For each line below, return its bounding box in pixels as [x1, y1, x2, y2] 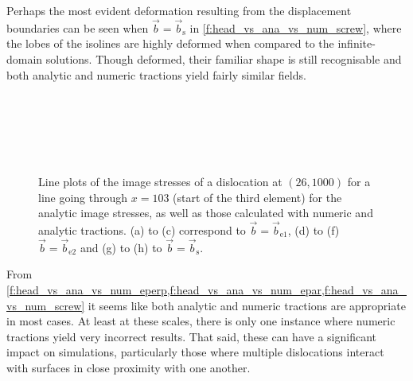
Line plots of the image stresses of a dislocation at [38, 173, 282, 189]
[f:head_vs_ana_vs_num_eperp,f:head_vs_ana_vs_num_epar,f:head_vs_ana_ [6, 281, 407, 297]
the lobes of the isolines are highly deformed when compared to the [6, 35, 334, 52]
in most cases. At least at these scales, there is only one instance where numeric [6, 313, 395, 329]
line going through [38, 189, 128, 205]
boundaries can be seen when [6, 19, 149, 36]
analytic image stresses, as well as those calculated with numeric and [38, 204, 373, 221]
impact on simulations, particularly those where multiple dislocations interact [6, 344, 384, 360]
